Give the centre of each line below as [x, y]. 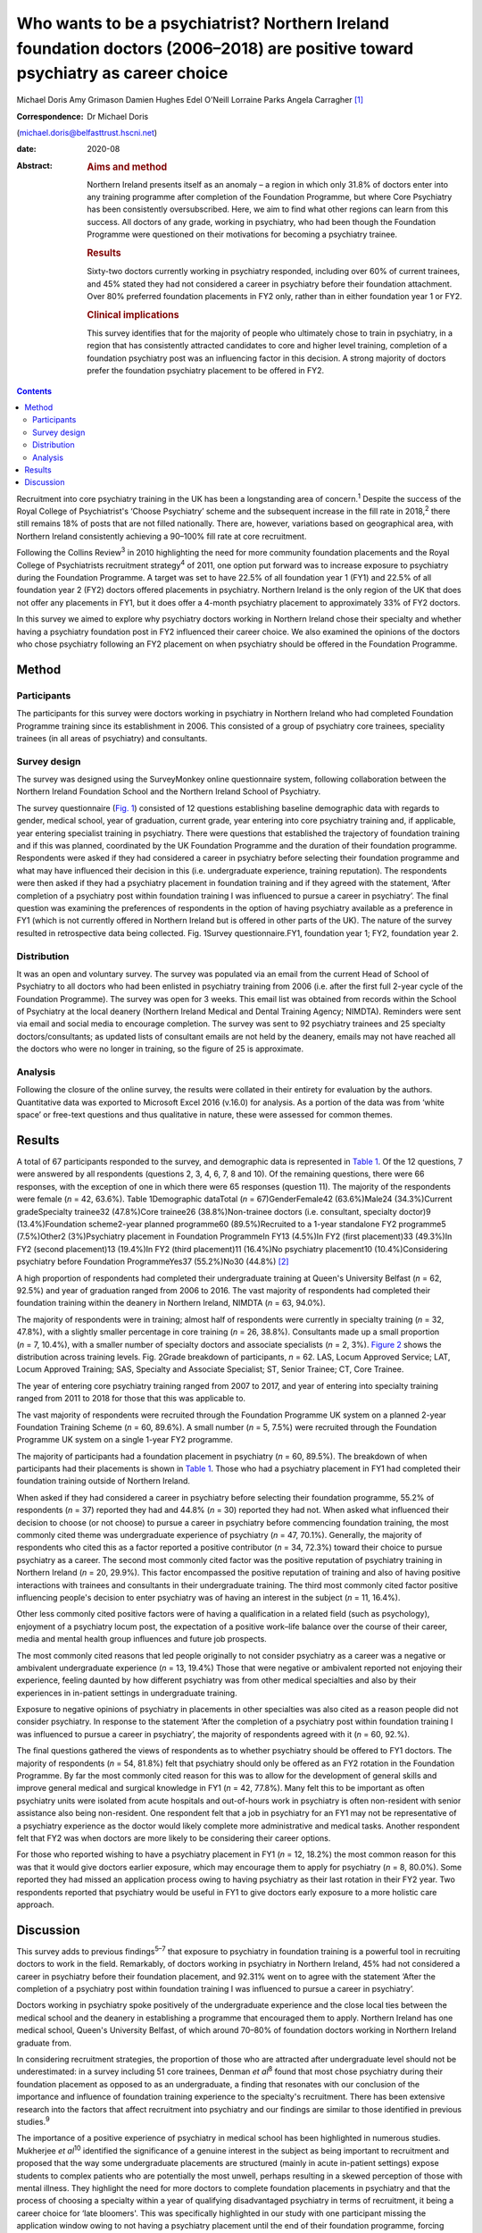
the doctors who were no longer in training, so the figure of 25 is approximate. [160, 1049]
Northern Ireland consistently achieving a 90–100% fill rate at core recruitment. [162, 536]
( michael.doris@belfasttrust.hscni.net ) [87, 132]
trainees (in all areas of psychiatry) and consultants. [112, 738]
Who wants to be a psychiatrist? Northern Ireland [203, 23]
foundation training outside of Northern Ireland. [104, 1481]
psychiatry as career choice [122, 74]
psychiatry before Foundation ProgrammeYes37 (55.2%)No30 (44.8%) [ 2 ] [153, 1262]
